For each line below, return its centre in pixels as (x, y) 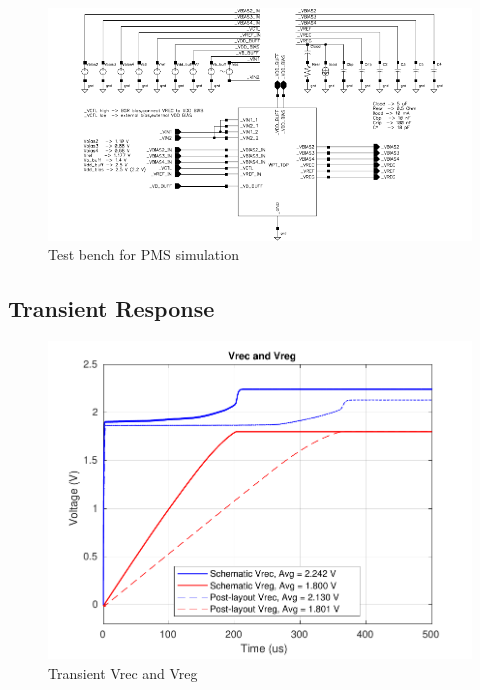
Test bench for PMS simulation (143, 254)
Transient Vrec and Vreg (123, 673)
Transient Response (111, 308)
